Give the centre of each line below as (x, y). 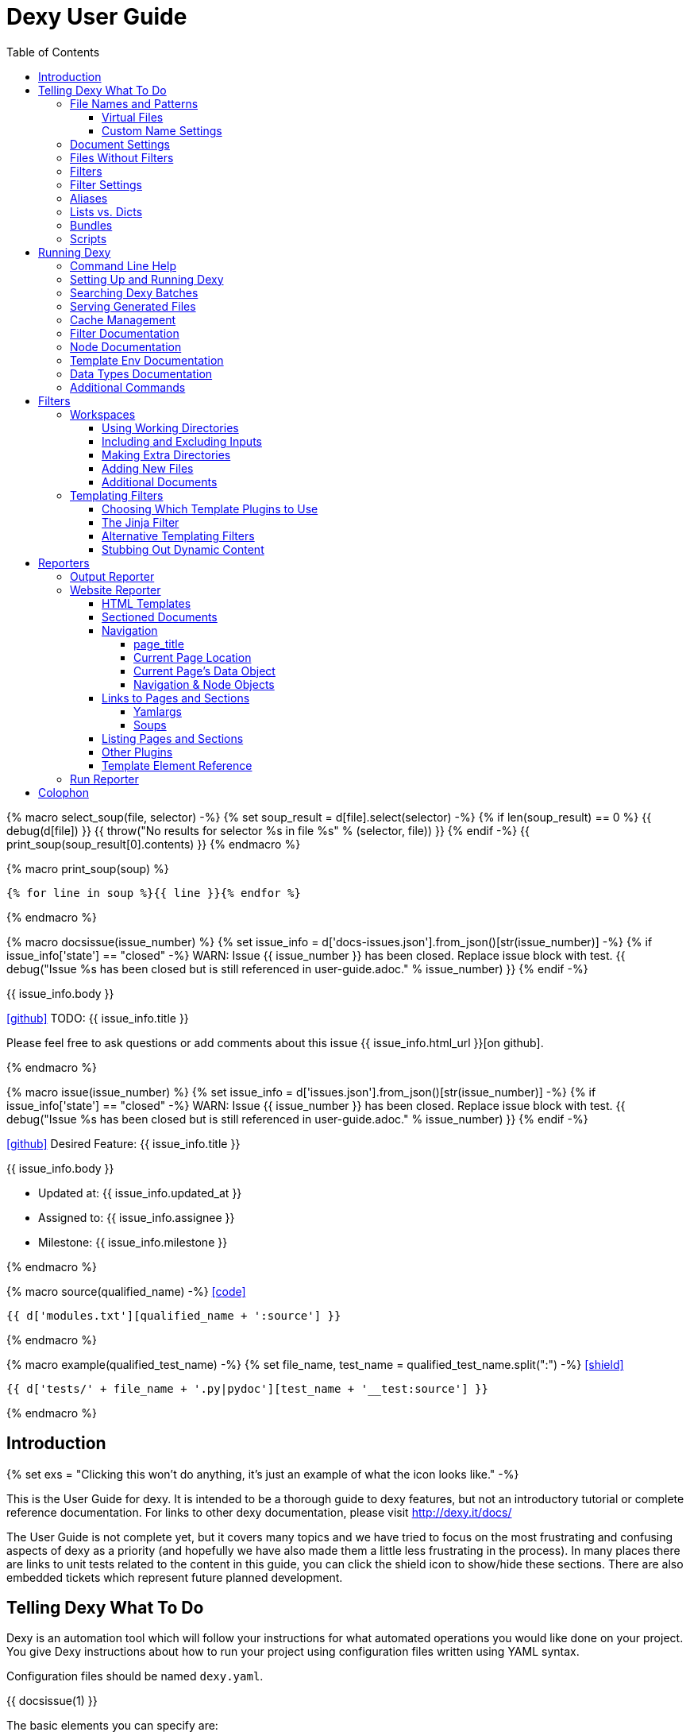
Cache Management (123, 319)
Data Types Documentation (141, 373)
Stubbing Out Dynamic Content (183, 549)
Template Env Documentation (147, 360)
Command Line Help (123, 265)
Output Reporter (112, 576)
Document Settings (120, 144)
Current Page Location (193, 657)
